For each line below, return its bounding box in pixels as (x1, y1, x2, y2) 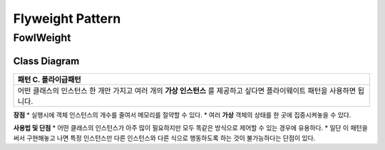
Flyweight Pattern (13, 11, 121, 26)
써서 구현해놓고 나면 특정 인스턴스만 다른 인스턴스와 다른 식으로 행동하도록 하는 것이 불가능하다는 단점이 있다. (13, 134, 316, 142)
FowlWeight (13, 31, 71, 44)
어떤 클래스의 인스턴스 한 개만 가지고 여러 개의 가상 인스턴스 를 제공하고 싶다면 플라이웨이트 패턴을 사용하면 (17, 85, 356, 95)
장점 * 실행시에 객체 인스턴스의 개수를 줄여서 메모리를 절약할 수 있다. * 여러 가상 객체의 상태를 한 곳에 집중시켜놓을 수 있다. (13, 110, 351, 119)
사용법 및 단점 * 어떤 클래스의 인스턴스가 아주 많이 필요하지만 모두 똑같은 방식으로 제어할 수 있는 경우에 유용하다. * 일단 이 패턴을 (13, 124, 369, 132)
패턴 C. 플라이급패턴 (17, 75, 81, 85)
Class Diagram (13, 55, 80, 67)
